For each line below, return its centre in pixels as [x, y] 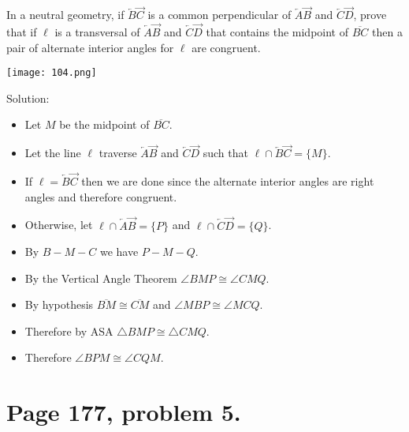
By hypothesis [59, 304]
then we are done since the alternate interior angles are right [228, 181]
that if [22, 32]
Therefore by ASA [69, 331]
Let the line [53, 153]
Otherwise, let [59, 225]
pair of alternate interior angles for [90, 47]
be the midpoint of [104, 124]
